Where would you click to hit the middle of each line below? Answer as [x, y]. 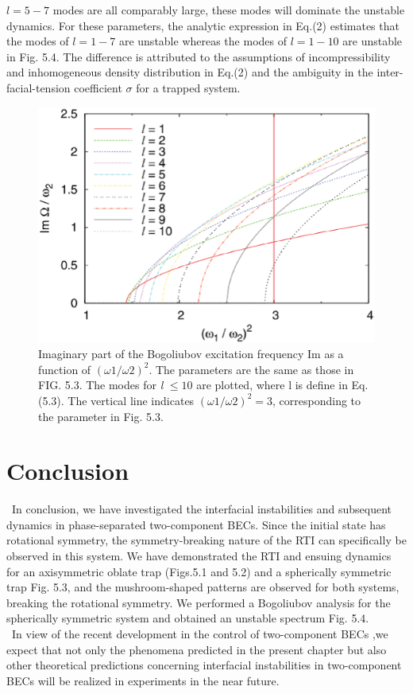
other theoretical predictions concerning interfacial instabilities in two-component [204, 665]
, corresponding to [317, 400]
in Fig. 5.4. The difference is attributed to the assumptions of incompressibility [199, 56]
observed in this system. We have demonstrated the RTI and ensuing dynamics [199, 556]
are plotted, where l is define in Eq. [282, 385]
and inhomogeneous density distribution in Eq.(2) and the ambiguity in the [190, 72]
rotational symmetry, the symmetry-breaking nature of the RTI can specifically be [206, 540]
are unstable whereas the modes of [203, 41]
